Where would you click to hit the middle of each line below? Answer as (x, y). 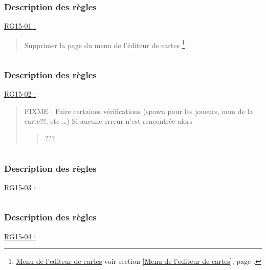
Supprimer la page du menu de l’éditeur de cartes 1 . (106, 44)
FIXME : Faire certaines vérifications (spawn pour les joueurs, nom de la (139, 111)
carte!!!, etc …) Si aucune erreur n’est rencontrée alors (108, 121)
